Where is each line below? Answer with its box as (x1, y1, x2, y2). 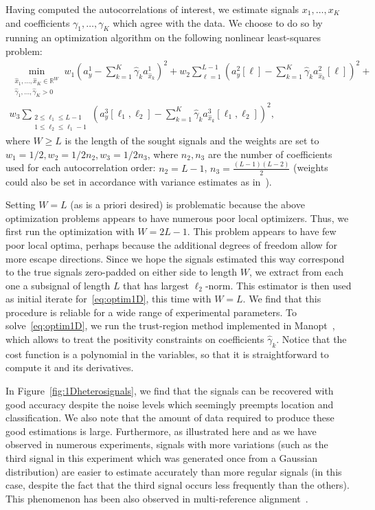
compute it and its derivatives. (5, 360, 134, 375)
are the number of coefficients (207, 146, 332, 161)
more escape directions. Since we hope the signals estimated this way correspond (5, 251, 345, 265)
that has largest (123, 278, 189, 292)
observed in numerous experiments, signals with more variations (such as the (5, 437, 328, 452)
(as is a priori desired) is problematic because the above (70, 197, 305, 212)
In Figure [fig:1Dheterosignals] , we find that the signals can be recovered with (5, 384, 334, 398)
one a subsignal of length (5, 278, 111, 292)
